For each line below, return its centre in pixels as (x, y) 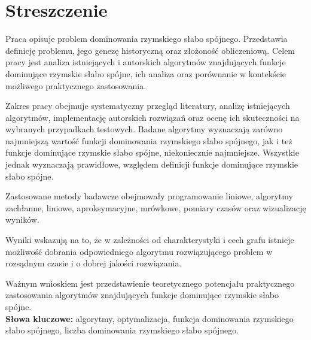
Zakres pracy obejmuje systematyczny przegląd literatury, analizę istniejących (148, 106)
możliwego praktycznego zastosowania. (76, 85)
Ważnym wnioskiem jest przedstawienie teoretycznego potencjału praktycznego (150, 283)
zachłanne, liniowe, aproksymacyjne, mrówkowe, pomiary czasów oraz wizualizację (156, 207)
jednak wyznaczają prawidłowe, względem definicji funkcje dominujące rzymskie (152, 164)
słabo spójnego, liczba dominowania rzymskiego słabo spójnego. (122, 330)
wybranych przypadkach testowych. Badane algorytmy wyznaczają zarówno (144, 129)
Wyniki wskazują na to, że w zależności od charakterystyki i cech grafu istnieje (150, 240)
